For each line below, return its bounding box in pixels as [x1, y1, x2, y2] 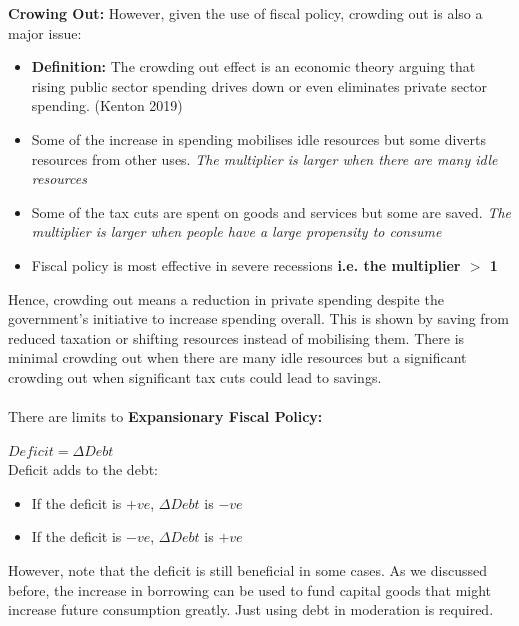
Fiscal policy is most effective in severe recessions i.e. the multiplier [31, 254, 461, 275]
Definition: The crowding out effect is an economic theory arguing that [31, 56, 476, 77]
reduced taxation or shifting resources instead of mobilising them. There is [8, 327, 465, 348]
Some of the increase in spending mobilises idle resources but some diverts [31, 128, 486, 149]
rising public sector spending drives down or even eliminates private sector [31, 75, 488, 96]
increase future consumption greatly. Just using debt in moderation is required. [8, 599, 494, 620]
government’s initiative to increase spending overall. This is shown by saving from [8, 308, 509, 329]
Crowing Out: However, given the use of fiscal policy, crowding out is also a [8, 3, 483, 23]
